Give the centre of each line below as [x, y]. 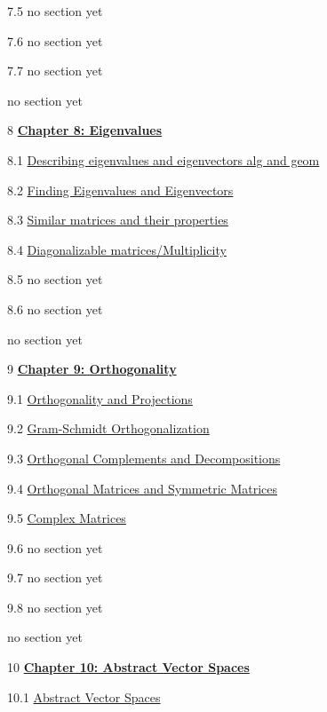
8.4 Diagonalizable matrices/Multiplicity [117, 249]
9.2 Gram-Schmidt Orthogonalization [108, 428]
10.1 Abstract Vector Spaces [84, 696]
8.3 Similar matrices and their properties [118, 220]
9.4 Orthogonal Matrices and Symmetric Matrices [143, 488]
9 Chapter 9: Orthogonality [92, 369]
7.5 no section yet [55, 11]
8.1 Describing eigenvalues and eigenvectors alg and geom [163, 159]
